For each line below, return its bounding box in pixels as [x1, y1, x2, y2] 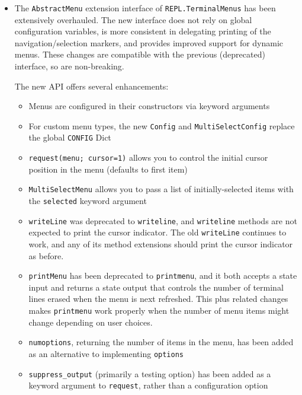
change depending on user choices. [28, 316, 153, 328]
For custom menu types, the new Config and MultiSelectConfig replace [28, 119, 295, 132]
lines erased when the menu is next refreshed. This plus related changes [28, 292, 288, 305]
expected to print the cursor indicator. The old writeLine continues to [28, 226, 287, 238]
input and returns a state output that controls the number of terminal [28, 281, 284, 293]
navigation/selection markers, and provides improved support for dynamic [14, 36, 284, 49]
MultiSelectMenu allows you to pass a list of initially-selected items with [28, 183, 294, 195]
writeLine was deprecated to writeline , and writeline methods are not [28, 214, 297, 227]
